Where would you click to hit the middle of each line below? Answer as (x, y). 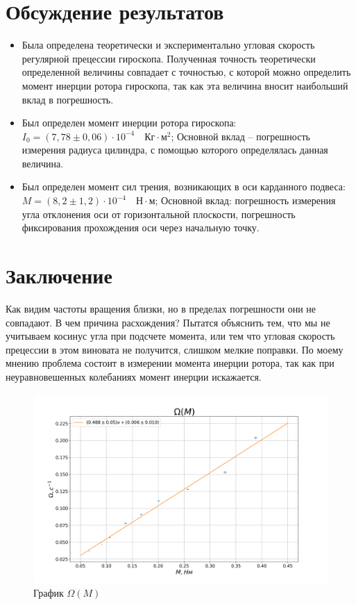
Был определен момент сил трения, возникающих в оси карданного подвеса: (184, 187)
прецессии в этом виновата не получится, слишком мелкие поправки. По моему (175, 349)
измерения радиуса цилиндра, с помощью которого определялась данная (175, 150)
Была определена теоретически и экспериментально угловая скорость (168, 45)
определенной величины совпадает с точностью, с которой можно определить (186, 72)
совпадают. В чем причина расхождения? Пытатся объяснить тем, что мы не (168, 322)
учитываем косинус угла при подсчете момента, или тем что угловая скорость (170, 336)
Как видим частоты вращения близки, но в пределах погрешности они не (161, 308)
